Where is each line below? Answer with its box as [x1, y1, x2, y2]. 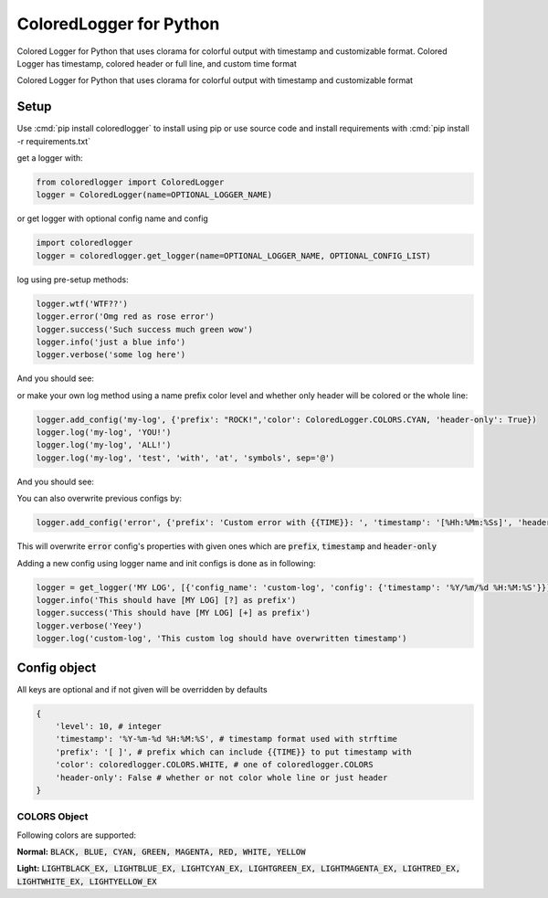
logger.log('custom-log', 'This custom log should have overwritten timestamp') [36, 633, 407, 644]
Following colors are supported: [16, 829, 137, 840]
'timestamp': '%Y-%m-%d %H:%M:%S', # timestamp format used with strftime [55, 734, 397, 745]
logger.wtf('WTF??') [36, 298, 128, 309]
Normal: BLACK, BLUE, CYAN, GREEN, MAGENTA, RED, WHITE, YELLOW [16, 846, 306, 858]
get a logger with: [16, 153, 84, 164]
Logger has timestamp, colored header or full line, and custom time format [16, 58, 297, 69]
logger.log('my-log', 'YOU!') [36, 428, 172, 438]
